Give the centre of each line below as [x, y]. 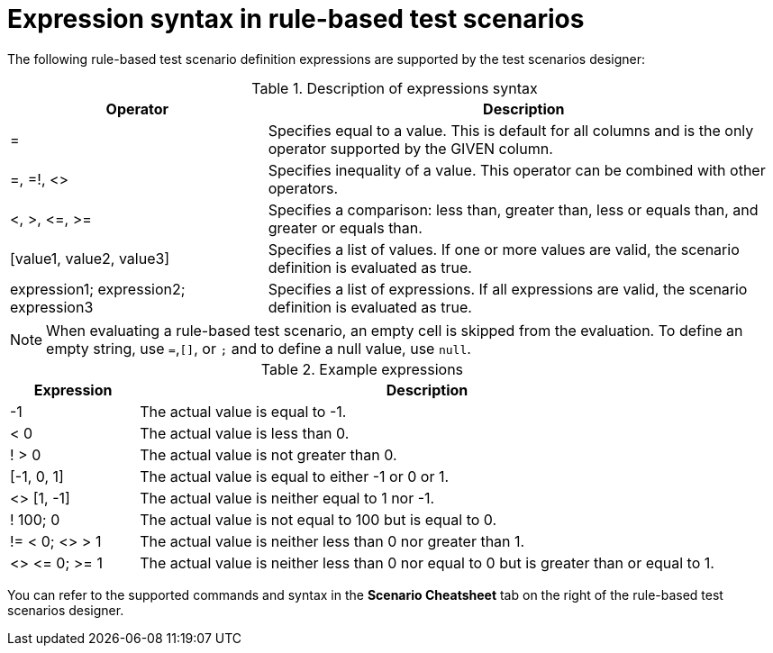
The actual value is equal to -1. [243, 411]
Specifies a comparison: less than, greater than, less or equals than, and [513, 209]
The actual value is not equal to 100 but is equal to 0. [318, 519]
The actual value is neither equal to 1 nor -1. [287, 498]
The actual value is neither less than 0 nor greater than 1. [332, 541]
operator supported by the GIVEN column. [410, 148]
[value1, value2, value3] [90, 258]
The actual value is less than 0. [245, 433]
